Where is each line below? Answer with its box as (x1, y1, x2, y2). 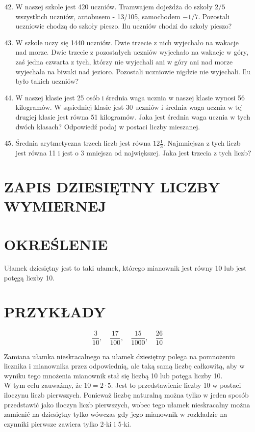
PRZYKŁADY (4, 301, 106, 321)
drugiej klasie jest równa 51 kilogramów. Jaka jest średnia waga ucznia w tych (15, 111, 250, 122)
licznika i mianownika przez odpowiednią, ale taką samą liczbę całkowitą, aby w (4, 361, 245, 371)
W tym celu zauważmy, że (4, 380, 82, 390)
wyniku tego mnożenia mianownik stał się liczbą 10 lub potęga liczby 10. (4, 370, 223, 380)
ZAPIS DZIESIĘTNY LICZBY (4, 176, 220, 196)
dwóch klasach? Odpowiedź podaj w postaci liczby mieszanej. (15, 121, 200, 131)
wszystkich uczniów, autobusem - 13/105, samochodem (15, 11, 180, 21)
